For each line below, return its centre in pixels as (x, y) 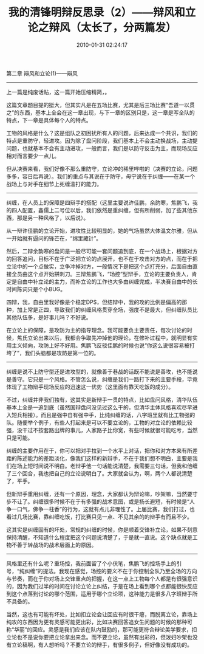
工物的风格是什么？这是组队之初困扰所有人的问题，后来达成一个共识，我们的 (102, 133)
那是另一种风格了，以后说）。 (53, 218)
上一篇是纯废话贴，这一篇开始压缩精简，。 (58, 92)
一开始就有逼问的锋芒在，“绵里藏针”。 (54, 238)
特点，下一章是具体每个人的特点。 (49, 120)
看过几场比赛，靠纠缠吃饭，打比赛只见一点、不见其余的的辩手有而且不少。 (99, 517)
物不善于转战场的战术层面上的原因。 (52, 545)
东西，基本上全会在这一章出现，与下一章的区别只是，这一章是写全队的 (107, 112)
